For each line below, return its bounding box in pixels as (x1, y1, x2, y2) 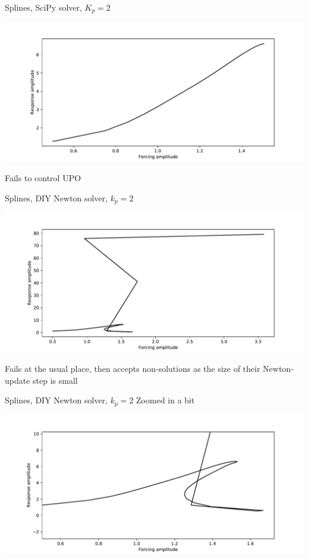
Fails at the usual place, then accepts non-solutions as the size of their (5, 362, 260, 375)
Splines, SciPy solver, (5, 1, 82, 13)
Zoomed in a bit (136, 394, 195, 406)
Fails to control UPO (5, 172, 81, 184)
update (5, 374, 30, 386)
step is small (33, 374, 78, 386)
